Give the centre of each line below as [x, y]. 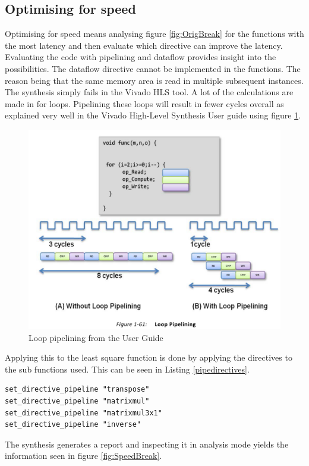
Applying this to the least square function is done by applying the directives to [149, 357]
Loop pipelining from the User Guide [96, 337]
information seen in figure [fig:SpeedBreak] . [83, 456]
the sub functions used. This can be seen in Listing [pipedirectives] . [127, 369]
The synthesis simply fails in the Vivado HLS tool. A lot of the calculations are [149, 92]
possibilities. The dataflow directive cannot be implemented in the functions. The [153, 68]
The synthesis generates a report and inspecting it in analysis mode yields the [147, 444]
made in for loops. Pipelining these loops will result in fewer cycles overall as [144, 103]
